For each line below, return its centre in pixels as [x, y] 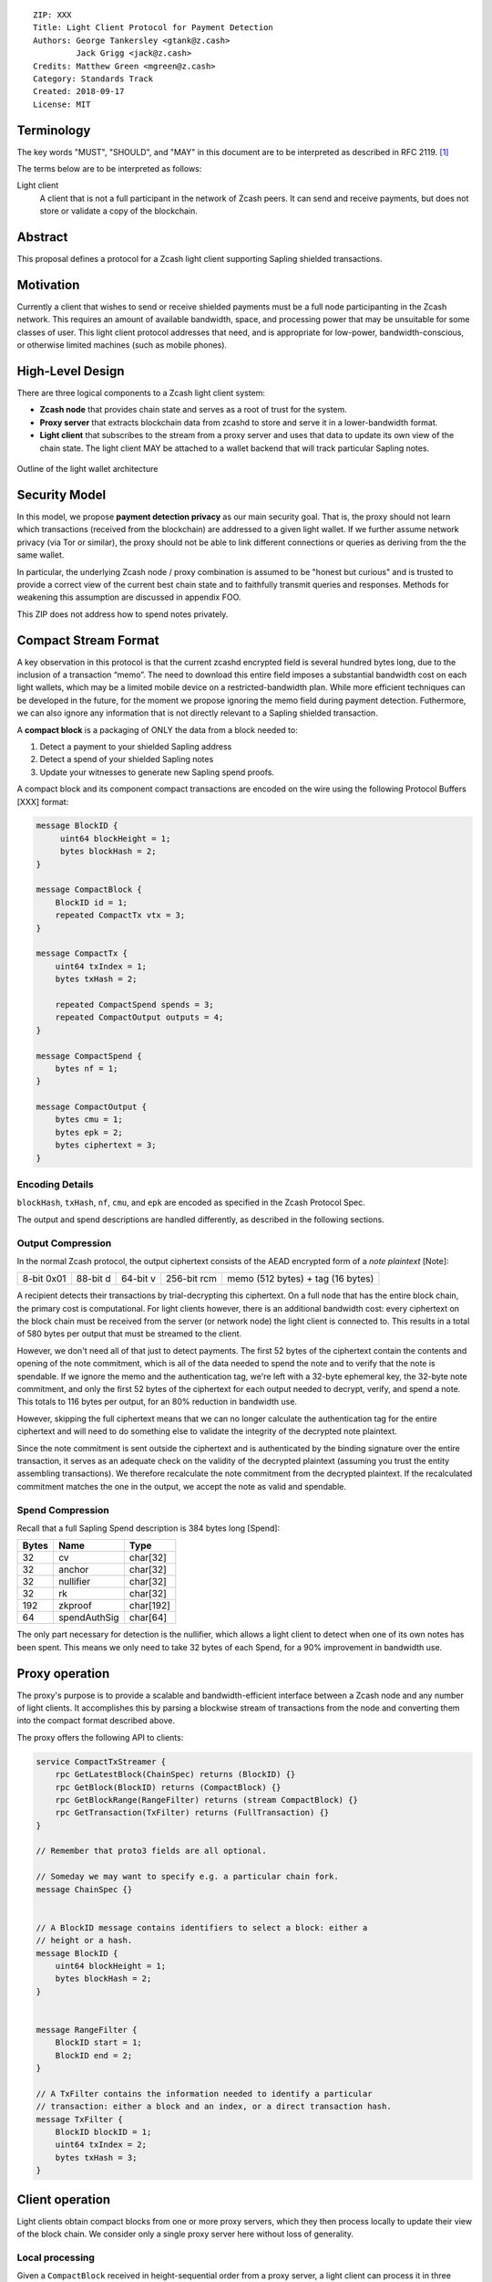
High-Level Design [71, 371]
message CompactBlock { [89, 890]
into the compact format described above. [96, 1721]
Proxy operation [63, 1674]
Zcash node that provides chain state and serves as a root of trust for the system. [194, 410]
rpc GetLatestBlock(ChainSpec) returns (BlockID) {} [175, 1774]
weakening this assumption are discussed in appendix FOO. [129, 597]
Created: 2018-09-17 [79, 92]
